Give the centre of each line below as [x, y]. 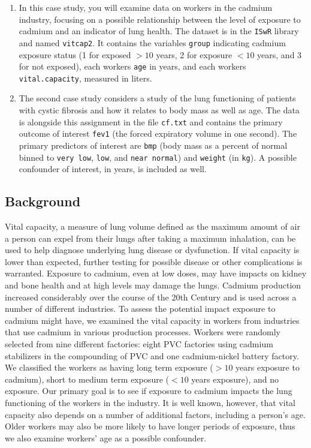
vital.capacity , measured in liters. [85, 78]
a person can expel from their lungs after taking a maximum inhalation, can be [150, 238]
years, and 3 [280, 54]
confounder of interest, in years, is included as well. [113, 169]
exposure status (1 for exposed [75, 54]
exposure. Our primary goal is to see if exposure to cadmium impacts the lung [149, 391]
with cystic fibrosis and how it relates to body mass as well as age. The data [159, 110]
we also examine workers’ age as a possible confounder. [106, 438]
